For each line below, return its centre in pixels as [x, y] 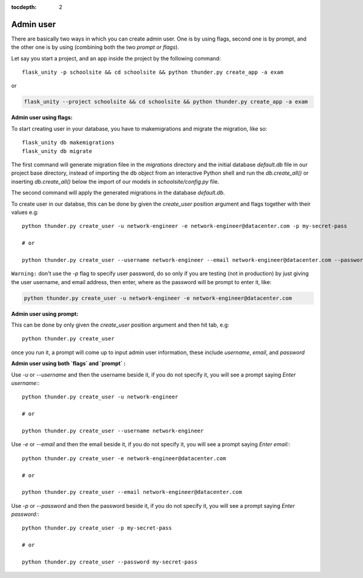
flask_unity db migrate [57, 151]
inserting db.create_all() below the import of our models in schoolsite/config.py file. [115, 181]
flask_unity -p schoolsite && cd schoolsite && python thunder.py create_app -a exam [153, 72]
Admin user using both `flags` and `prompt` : [68, 363]
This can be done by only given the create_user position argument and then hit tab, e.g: [120, 325]
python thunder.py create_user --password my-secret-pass [110, 562]
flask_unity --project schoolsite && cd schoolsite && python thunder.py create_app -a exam [166, 102]
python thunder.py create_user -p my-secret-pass [97, 528]
